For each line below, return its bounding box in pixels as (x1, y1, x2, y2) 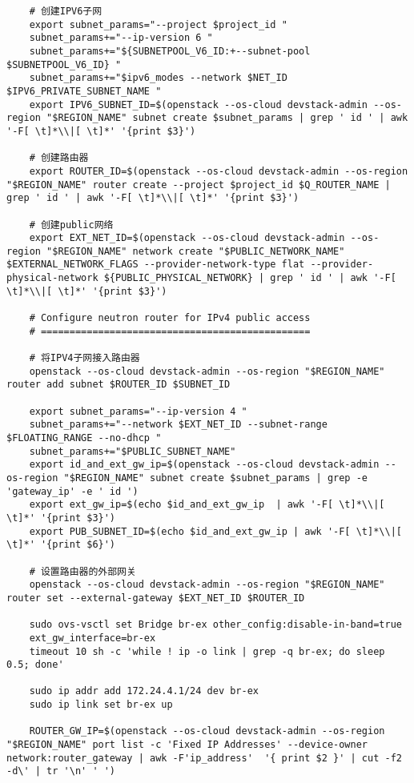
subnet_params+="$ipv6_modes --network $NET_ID (29, 72, 287, 84)
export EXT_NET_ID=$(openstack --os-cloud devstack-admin (29, 232, 345, 244)
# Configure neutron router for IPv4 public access (29, 312, 311, 324)
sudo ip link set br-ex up (29, 699, 173, 711)
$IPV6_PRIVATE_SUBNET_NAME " (6, 85, 162, 97)
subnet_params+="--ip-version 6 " (29, 32, 213, 44)
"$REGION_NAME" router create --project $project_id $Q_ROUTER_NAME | (6, 179, 391, 191)
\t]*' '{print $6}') (6, 539, 116, 551)
